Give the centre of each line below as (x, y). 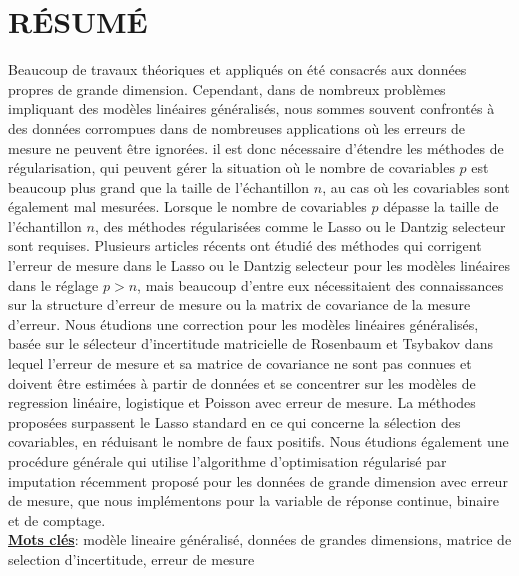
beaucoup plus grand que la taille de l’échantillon (159, 186)
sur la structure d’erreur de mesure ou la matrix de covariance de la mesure (239, 304)
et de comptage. (57, 519)
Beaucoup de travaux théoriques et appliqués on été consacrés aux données (237, 69)
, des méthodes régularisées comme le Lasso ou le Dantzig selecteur (300, 225)
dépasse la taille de (441, 206)
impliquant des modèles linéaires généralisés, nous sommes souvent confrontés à (251, 108)
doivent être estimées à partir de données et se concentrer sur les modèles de (242, 382)
